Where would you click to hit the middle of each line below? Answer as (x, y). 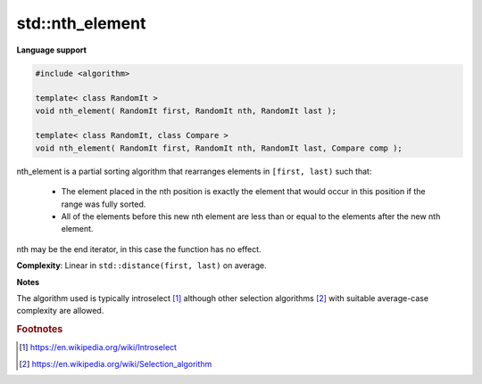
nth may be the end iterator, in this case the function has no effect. (139, 249)
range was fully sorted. (104, 204)
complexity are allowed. (60, 311)
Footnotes (40, 330)
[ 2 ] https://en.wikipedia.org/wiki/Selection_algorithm (116, 364)
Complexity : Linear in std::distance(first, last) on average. (141, 266)
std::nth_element (81, 23)
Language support (51, 50)
